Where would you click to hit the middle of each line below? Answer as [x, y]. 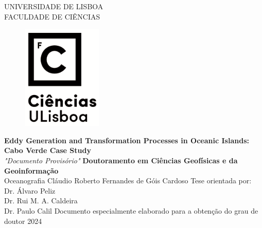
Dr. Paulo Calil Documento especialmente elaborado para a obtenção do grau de [131, 210]
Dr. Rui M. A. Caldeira [41, 201]
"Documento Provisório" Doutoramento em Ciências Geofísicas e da [121, 160]
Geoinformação [31, 170]
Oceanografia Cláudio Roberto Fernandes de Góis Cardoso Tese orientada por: [128, 180]
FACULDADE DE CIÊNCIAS [52, 16]
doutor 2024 [23, 221]
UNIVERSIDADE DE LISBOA [54, 6]
